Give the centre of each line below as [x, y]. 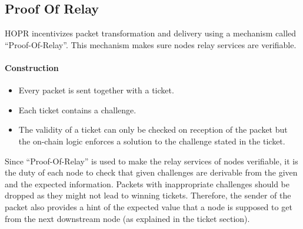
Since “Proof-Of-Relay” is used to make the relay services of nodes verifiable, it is [151, 161]
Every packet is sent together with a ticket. [96, 90]
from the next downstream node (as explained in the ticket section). [127, 218]
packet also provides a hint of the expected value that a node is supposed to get [149, 206]
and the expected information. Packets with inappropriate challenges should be [147, 183]
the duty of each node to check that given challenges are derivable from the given [151, 172]
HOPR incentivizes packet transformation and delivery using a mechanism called [151, 33]
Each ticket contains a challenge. [77, 110]
